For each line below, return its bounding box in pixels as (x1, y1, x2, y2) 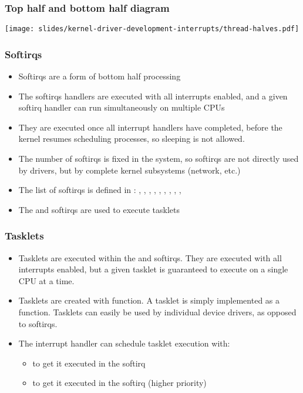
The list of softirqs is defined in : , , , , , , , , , (18, 184, 181, 196)
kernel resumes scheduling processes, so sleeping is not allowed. (18, 132, 245, 145)
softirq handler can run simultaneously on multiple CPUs (18, 101, 225, 114)
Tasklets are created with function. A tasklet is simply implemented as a (18, 294, 280, 307)
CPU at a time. (18, 274, 75, 287)
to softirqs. (18, 317, 58, 329)
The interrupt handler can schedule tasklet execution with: (18, 337, 230, 349)
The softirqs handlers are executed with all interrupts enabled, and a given (18, 89, 288, 102)
